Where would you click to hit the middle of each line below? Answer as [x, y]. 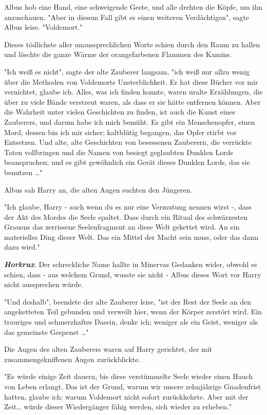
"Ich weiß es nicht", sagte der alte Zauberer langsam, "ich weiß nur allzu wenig [127, 71]
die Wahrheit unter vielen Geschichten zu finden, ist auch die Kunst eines [120, 112]
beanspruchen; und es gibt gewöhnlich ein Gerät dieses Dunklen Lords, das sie [127, 162]
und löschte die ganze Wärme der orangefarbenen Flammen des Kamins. [118, 54]
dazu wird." [22, 247]
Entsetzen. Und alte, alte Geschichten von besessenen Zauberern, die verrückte [128, 142]
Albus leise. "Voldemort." [43, 27]
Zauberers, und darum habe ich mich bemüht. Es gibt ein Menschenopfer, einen [130, 121]
